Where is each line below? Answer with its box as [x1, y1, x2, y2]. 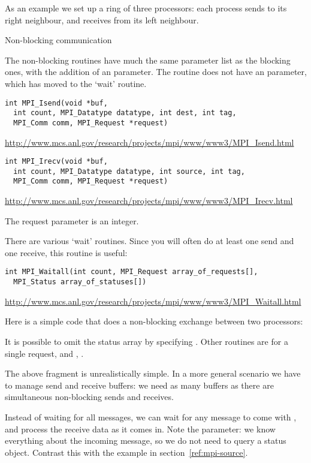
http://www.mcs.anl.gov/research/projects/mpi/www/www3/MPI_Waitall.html [5, 294, 301, 307]
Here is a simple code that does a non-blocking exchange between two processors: [5, 315, 303, 327]
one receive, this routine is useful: [5, 246, 128, 258]
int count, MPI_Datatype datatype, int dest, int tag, [13, 109, 237, 118]
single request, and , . [5, 347, 84, 359]
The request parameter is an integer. [5, 214, 139, 227]
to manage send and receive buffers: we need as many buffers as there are [5, 378, 274, 391]
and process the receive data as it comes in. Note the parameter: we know [5, 422, 276, 435]
